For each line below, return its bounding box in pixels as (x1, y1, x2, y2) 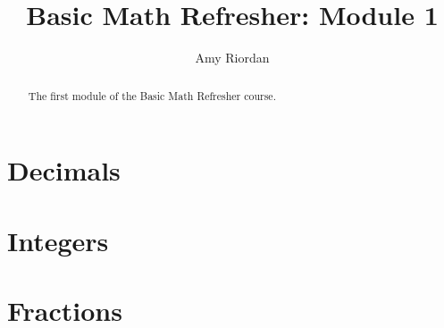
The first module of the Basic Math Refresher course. (28, 88, 276, 103)
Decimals (7, 152, 121, 189)
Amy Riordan (195, 48, 270, 67)
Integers (7, 222, 109, 258)
